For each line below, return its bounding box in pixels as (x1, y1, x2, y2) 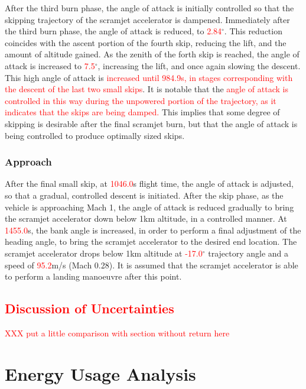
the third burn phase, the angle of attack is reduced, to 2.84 (5, 25, 222, 37)
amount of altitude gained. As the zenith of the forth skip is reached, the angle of (5, 48, 300, 60)
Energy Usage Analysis (5, 361, 196, 385)
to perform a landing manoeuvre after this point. (5, 270, 182, 283)
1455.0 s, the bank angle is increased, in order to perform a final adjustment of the (5, 223, 301, 236)
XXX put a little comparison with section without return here (5, 326, 230, 339)
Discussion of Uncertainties (5, 299, 174, 317)
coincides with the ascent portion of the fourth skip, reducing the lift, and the (5, 36, 287, 48)
